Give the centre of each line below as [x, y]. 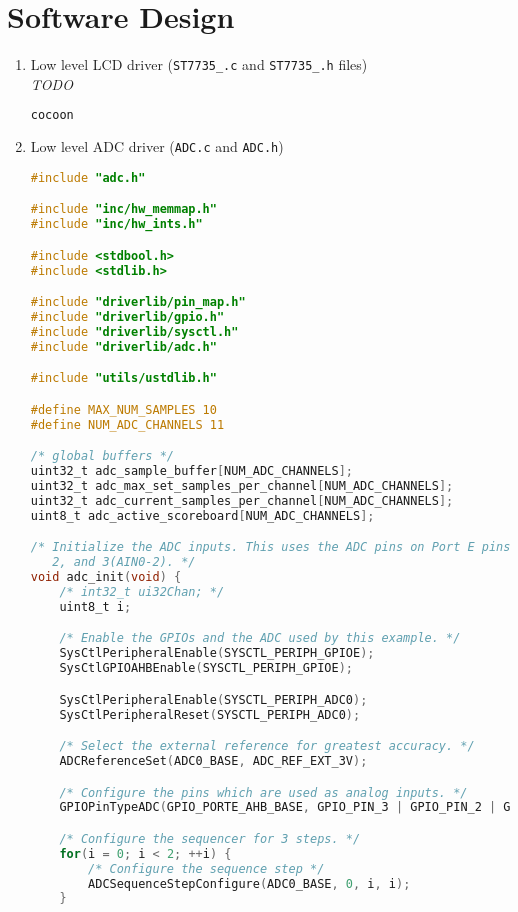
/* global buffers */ [102, 456]
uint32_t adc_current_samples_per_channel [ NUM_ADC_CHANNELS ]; [242, 500]
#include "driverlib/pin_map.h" [138, 302]
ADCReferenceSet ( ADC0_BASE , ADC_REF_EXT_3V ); [213, 760]
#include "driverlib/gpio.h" [127, 317]
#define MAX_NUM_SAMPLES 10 [123, 409]
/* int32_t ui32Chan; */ [142, 592]
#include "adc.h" [88, 177]
